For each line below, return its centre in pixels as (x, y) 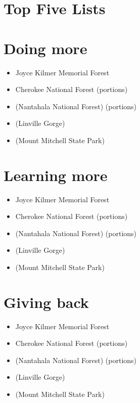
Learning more (56, 175)
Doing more (45, 48)
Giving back (46, 302)
